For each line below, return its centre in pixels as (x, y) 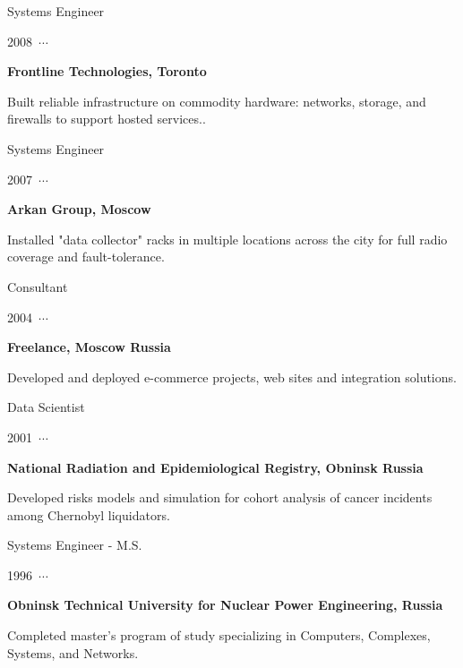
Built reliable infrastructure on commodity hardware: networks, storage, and (217, 101)
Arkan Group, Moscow (79, 209)
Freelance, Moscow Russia (89, 347)
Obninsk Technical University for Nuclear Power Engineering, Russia (225, 605)
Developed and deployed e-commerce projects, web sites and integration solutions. (232, 377)
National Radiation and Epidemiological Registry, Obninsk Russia (215, 467)
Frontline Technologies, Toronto (107, 71)
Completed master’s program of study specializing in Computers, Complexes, (219, 635)
